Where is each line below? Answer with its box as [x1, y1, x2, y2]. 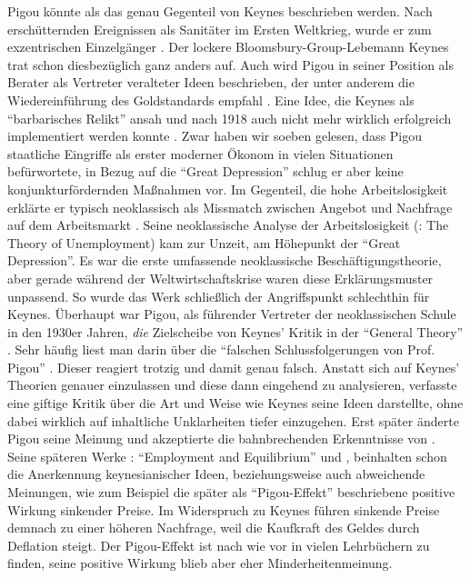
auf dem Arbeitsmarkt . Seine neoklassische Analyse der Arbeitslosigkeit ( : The [7, 215, 449, 234]
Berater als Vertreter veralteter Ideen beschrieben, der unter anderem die [7, 73, 415, 92]
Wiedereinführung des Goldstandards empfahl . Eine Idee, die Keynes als [7, 90, 415, 109]
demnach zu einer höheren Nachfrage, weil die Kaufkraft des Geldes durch [7, 518, 420, 537]
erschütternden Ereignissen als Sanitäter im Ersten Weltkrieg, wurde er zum [7, 19, 432, 38]
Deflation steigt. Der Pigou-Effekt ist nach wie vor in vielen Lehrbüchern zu [7, 535, 430, 554]
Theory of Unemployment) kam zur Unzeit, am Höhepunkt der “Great [7, 233, 401, 252]
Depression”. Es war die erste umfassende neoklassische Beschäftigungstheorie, [7, 251, 442, 270]
